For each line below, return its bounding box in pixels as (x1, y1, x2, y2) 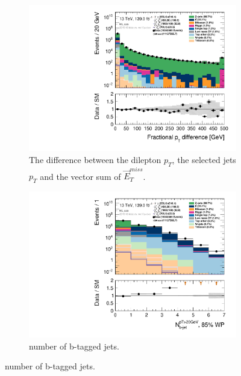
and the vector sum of (40, 170, 121, 182)
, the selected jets (172, 153, 236, 165)
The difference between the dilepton (29, 153, 161, 165)
